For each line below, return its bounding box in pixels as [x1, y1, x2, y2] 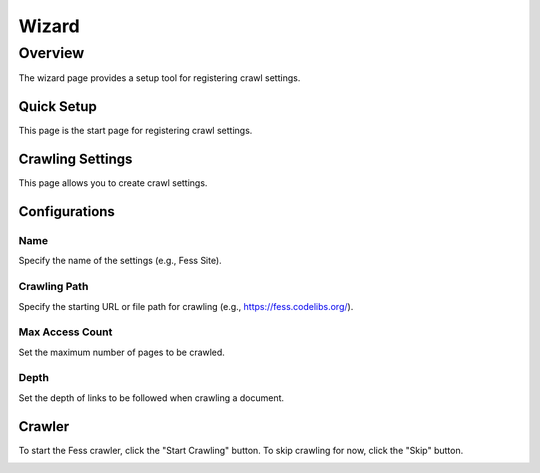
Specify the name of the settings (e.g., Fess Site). [18, 255, 222, 267]
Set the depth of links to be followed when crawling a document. [18, 391, 285, 404]
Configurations [18, 203, 115, 220]
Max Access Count [18, 325, 113, 339]
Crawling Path [18, 280, 89, 294]
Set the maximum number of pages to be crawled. [18, 346, 225, 358]
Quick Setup [18, 98, 97, 115]
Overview [18, 44, 85, 62]
